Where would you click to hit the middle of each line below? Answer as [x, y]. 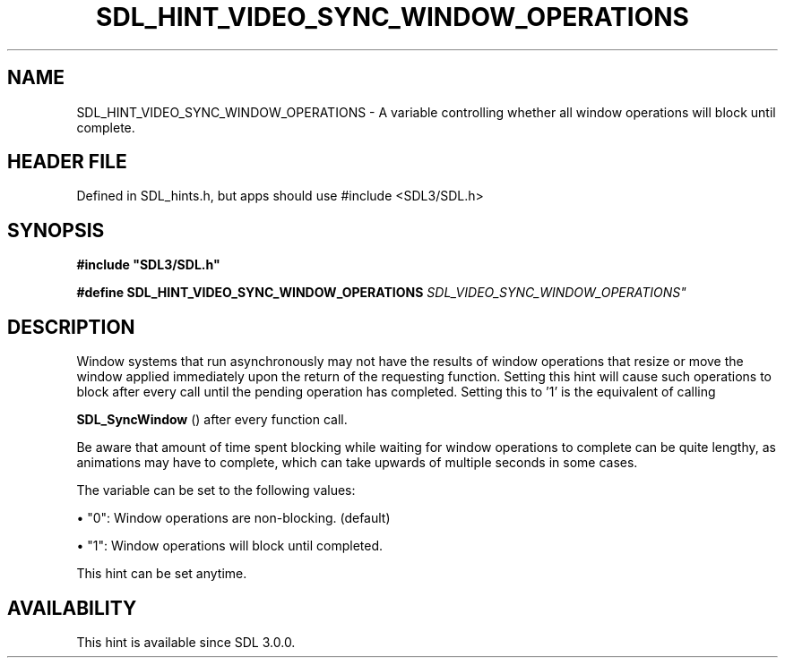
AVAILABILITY [72, 608]
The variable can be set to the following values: [216, 490]
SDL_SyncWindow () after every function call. [212, 420]
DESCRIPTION [71, 327]
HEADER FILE [67, 162]
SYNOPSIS [56, 230]
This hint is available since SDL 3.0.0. [186, 642]
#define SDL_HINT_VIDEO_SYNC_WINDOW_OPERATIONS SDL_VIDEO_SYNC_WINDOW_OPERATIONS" [381, 293]
